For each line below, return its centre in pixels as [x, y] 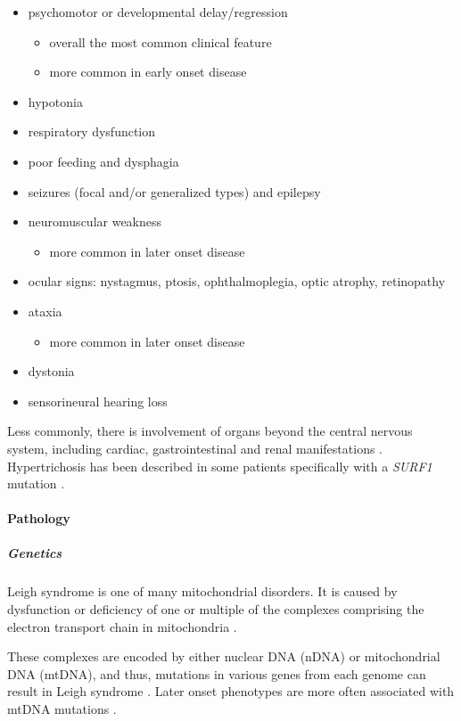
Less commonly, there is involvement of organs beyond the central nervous [210, 431]
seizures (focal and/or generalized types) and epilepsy [174, 191]
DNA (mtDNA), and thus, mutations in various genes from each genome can [217, 673]
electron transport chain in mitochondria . [122, 626]
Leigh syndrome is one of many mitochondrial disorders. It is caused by [202, 591]
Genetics [35, 553]
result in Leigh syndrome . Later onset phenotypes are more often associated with [231, 691]
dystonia [51, 371]
